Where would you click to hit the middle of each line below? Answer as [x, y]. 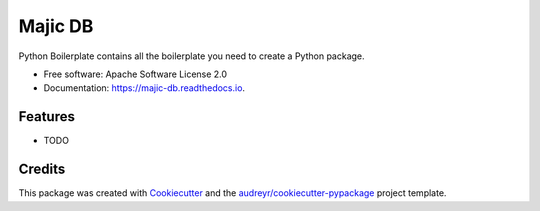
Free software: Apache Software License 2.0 [135, 74]
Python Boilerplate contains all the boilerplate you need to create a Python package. [191, 56]
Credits [42, 169]
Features [46, 116]
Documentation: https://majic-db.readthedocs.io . [144, 88]
